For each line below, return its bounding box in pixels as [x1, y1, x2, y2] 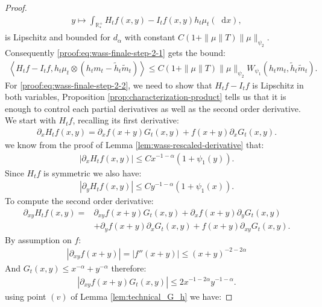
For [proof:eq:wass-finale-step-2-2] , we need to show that [5, 78, 212, 91]
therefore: [111, 261, 147, 274]
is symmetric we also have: [43, 166, 142, 179]
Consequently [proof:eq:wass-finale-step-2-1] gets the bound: [5, 46, 226, 59]
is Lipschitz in [252, 78, 304, 91]
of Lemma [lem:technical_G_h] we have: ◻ [71, 290, 233, 302]
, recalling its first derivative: [72, 114, 179, 126]
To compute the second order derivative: [5, 194, 154, 207]
